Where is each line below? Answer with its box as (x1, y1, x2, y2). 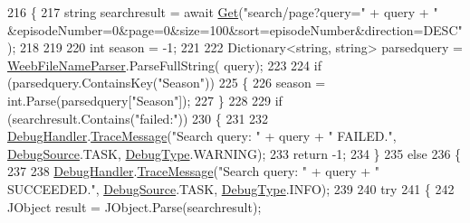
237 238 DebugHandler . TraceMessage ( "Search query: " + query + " (7, 162, 380, 181)
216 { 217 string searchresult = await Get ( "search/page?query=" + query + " (7, 3, 438, 21)
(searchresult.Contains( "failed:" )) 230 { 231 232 (7, 108, 269, 127)
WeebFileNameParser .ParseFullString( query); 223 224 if (7, 55, 321, 74)
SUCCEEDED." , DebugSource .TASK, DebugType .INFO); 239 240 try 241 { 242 (7, 179, 455, 198)
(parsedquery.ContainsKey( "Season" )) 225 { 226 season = (7, 73, 326, 92)
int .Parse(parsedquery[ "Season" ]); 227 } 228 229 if (7, 90, 283, 109)
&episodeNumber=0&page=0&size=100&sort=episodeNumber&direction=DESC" (7, 20, 463, 39)
